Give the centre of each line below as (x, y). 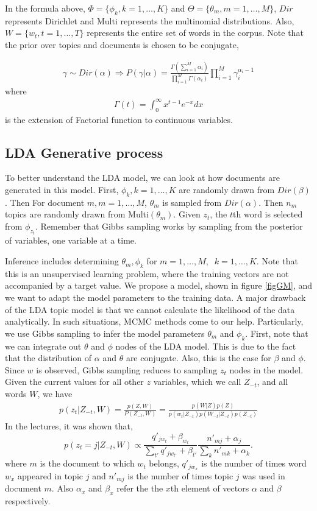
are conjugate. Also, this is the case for (198, 358)
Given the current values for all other (74, 382)
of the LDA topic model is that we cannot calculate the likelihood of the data (150, 309)
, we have (55, 394)
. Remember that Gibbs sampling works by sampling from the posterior (169, 226)
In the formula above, (45, 8)
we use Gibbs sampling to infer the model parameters (105, 333)
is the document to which (87, 463)
